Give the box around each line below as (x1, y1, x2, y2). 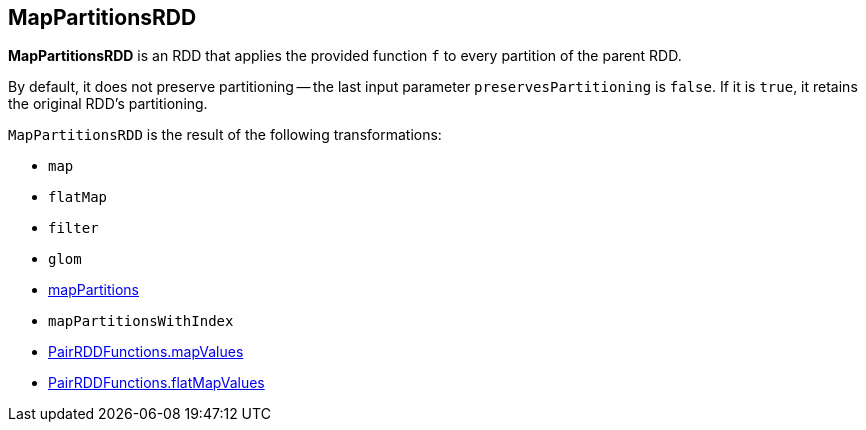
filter (48, 220, 99, 237)
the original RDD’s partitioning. (8, 95, 208, 113)
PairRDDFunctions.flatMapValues (48, 374, 265, 392)
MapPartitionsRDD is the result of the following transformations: (8, 126, 442, 144)
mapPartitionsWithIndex (48, 313, 234, 330)
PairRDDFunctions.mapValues (48, 343, 244, 361)
